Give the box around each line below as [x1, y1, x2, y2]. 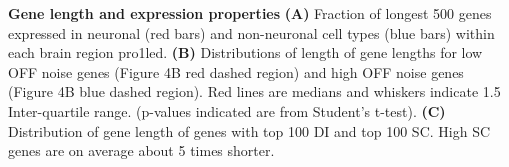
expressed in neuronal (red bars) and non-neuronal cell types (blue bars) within [8, 22, 495, 43]
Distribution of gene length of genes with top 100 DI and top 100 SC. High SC [8, 120, 491, 141]
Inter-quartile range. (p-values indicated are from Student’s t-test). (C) [8, 100, 446, 121]
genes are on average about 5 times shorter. [8, 140, 275, 161]
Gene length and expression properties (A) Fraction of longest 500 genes [8, 3, 492, 23]
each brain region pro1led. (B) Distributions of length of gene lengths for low [8, 42, 483, 63]
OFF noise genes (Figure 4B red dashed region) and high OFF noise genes [8, 61, 464, 82]
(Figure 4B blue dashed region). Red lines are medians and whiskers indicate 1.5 [8, 81, 501, 102]
